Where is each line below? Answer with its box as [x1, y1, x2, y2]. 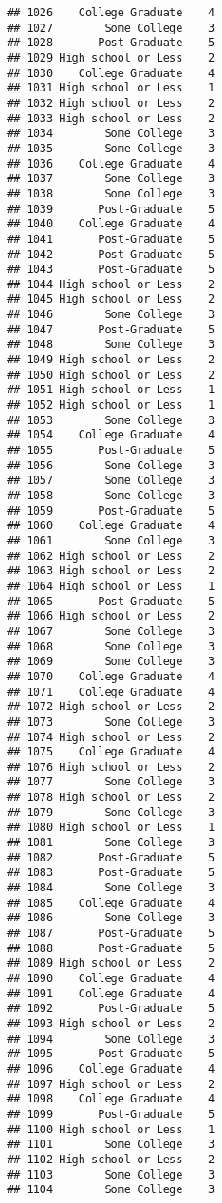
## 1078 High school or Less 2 [7, 791, 216, 804]
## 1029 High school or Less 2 [7, 51, 216, 64]
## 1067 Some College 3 [7, 624, 216, 638]
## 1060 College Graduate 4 [7, 519, 216, 533]
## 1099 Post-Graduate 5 [7, 1107, 216, 1121]
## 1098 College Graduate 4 [7, 1092, 216, 1106]
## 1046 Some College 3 [7, 308, 216, 322]
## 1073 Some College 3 [7, 715, 216, 728]
